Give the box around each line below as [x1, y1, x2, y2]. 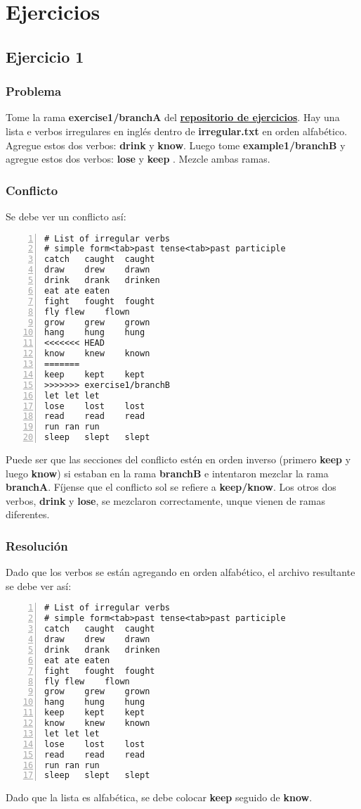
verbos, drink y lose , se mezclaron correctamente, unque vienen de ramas [6, 493, 325, 508]
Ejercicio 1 [6, 45, 84, 67]
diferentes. [6, 507, 50, 522]
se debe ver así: [6, 578, 72, 593]
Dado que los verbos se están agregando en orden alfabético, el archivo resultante [6, 565, 355, 579]
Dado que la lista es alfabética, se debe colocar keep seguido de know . [6, 790, 313, 805]
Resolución [6, 537, 68, 554]
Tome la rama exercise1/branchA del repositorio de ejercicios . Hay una [6, 110, 340, 125]
